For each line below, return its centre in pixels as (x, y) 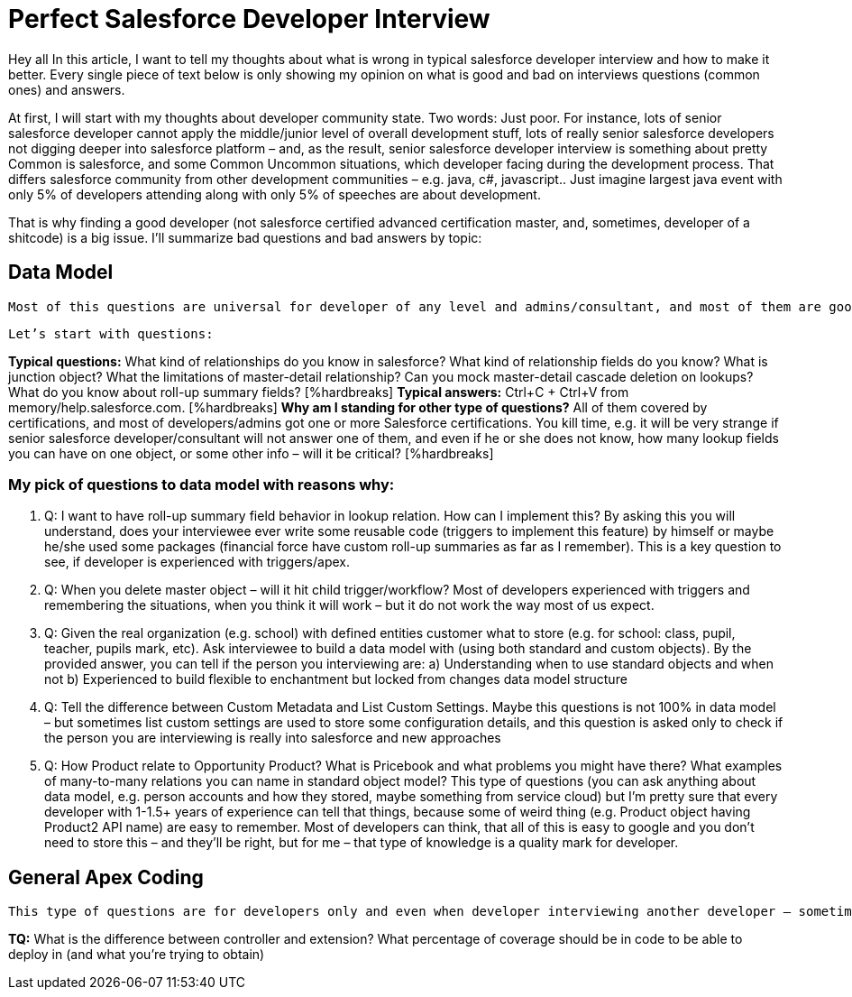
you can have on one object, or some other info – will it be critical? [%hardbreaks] (251, 453)
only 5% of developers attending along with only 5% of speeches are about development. (275, 194)
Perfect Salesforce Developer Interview (249, 19)
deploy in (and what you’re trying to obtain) (137, 955)
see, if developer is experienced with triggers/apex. (197, 562)
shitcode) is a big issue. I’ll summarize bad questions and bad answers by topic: (245, 237)
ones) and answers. (67, 89)
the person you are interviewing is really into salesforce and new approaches (273, 738)
